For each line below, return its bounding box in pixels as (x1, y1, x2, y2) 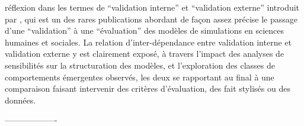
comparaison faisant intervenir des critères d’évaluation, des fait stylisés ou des (5, 82, 290, 95)
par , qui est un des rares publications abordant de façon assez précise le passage (5, 12, 297, 25)
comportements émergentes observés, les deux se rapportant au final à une (5, 70, 274, 83)
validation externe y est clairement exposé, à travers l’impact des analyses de (5, 47, 284, 60)
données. (5, 93, 36, 106)
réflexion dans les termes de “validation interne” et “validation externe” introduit (5, 1, 300, 13)
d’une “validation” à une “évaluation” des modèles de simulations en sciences (5, 24, 284, 37)
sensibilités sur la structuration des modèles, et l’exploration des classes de (5, 59, 275, 71)
